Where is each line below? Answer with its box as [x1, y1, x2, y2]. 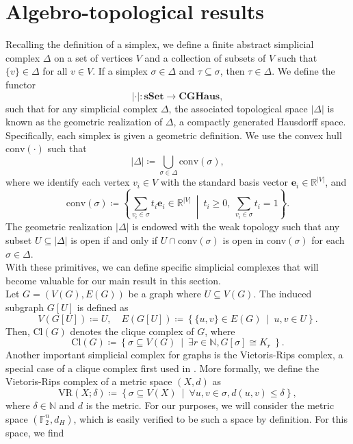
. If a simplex [92, 64, 148, 78]
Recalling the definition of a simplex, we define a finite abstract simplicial [5, 37, 314, 51]
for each [311, 232, 345, 247]
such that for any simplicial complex [5, 101, 158, 115]
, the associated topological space [168, 101, 308, 115]
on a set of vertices [54, 50, 133, 64]
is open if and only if [70, 232, 158, 247]
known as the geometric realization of [5, 114, 163, 129]
